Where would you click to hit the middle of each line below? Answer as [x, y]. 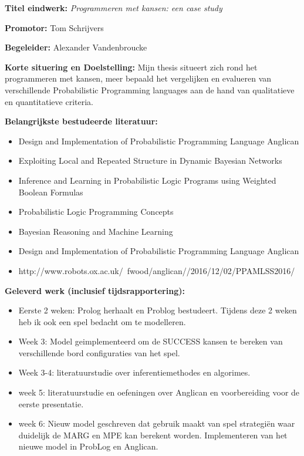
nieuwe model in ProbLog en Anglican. [88, 446]
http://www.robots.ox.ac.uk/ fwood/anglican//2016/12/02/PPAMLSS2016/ [157, 270]
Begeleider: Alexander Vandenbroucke [76, 47]
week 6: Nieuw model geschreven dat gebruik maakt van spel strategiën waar [157, 423]
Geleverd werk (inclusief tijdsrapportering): [95, 290]
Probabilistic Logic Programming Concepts [96, 212]
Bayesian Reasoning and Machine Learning [96, 231]
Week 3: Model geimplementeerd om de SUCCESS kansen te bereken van [151, 341]
